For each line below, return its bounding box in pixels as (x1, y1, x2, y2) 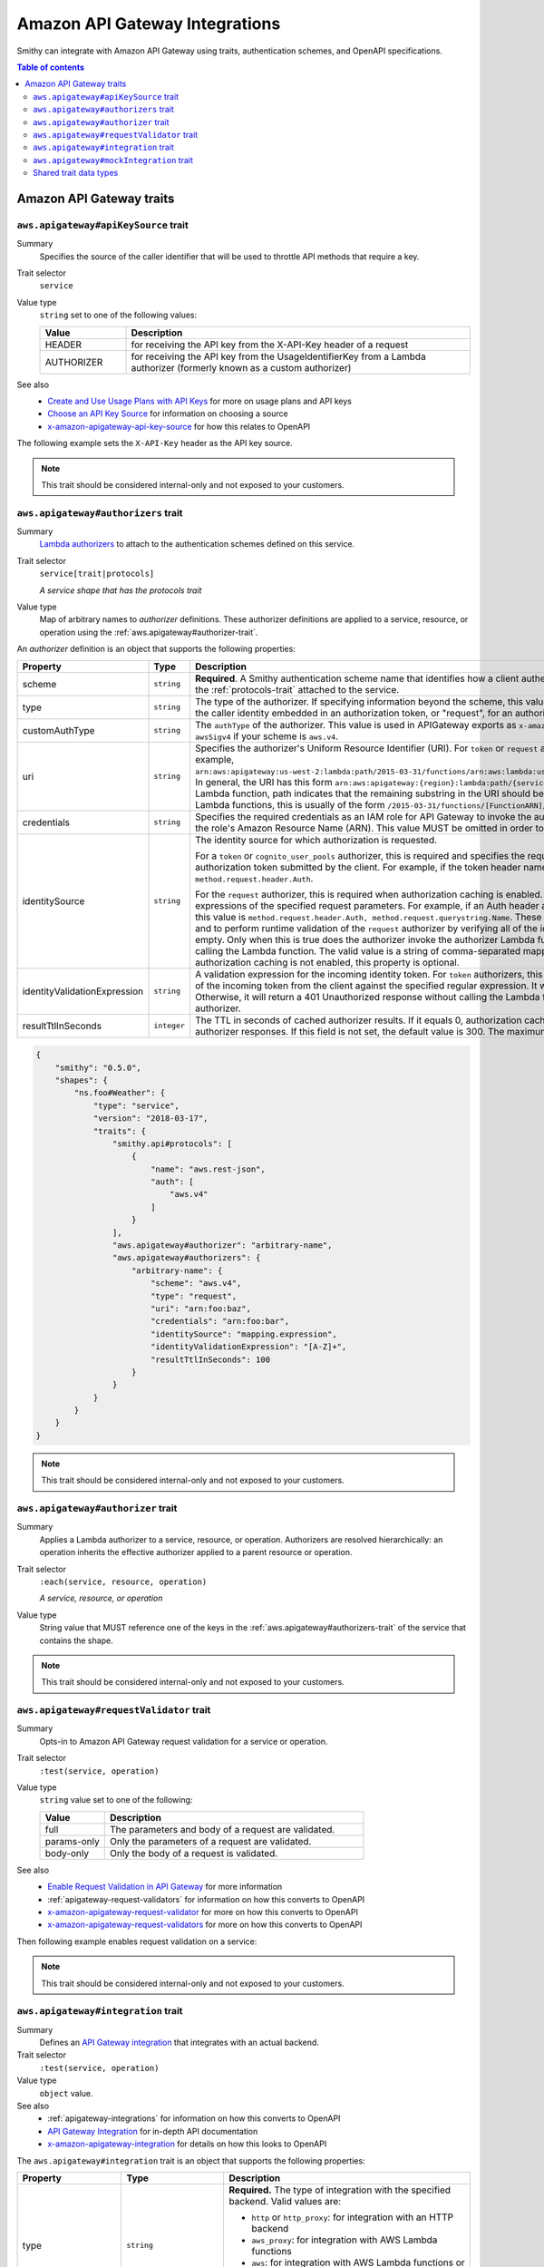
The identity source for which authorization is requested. (195, 833, 438, 846)
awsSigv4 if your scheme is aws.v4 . (195, 730, 339, 743)
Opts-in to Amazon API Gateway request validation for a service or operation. (39, 1736, 328, 1746)
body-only (44, 1846, 90, 1859)
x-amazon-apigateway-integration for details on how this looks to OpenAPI (47, 2138, 327, 2149)
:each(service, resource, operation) (39, 1576, 208, 1587)
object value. (39, 2087, 94, 2098)
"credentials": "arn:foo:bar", (150, 1316, 290, 1327)
